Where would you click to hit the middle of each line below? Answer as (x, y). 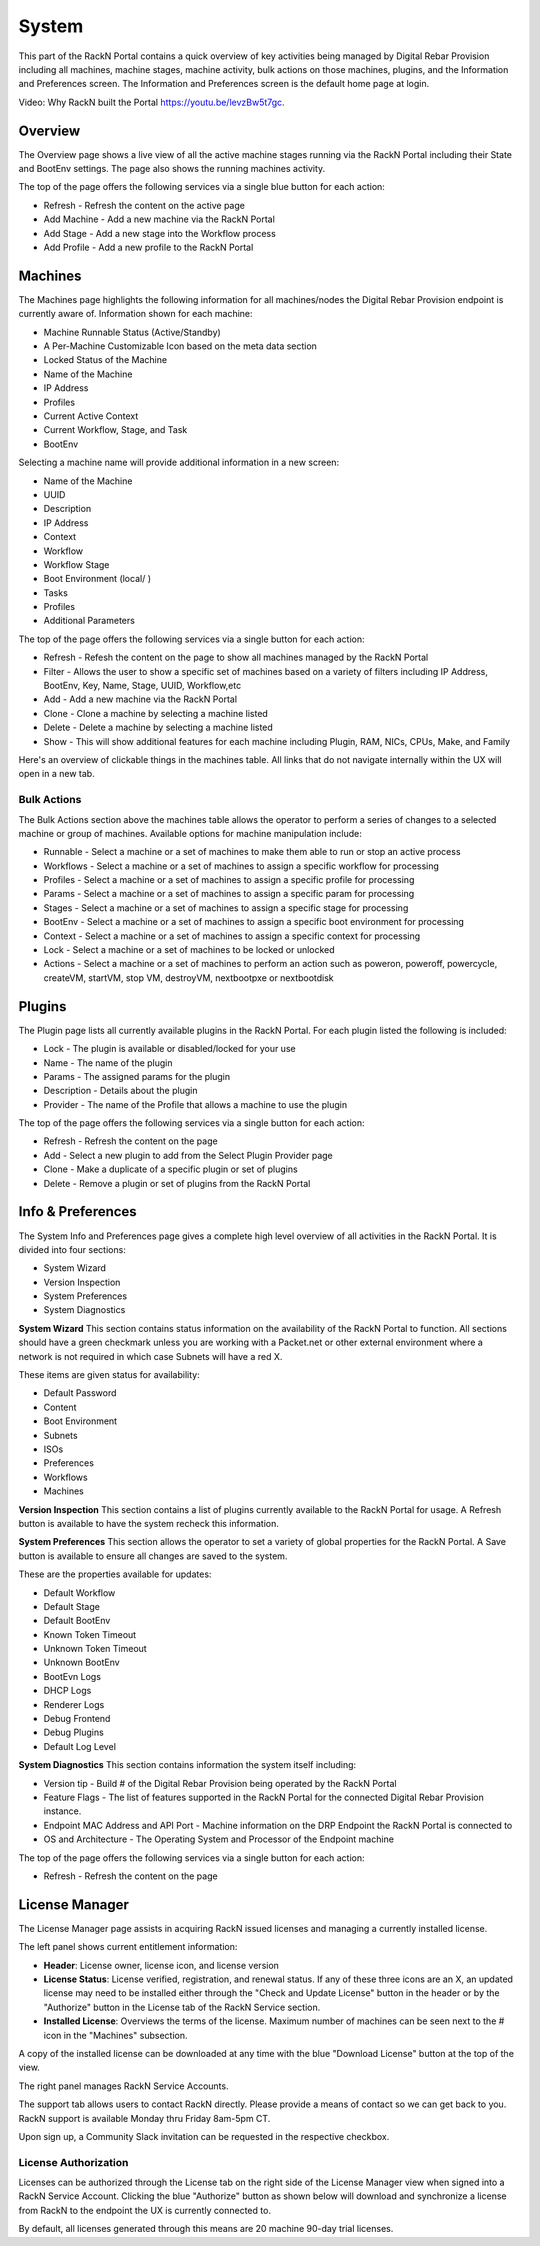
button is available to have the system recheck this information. (148, 1523)
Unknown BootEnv (81, 1662)
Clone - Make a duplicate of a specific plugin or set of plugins (171, 1169)
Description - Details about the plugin (120, 1091)
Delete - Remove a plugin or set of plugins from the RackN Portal (177, 1183)
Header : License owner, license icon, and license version (161, 1965)
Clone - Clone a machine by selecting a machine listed (156, 713)
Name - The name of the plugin (108, 1062)
